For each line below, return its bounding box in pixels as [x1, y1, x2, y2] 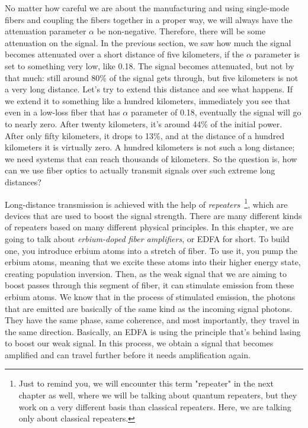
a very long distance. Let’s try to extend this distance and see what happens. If [5, 83, 293, 95]
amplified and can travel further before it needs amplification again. [5, 348, 251, 361]
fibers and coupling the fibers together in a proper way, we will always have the [5, 13, 293, 25]
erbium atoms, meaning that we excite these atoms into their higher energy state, [5, 256, 301, 268]
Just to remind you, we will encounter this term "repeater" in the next [18, 377, 274, 390]
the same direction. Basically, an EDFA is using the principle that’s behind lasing [5, 325, 301, 337]
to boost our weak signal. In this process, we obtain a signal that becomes [5, 337, 274, 349]
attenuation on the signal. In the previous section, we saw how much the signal [5, 36, 291, 49]
